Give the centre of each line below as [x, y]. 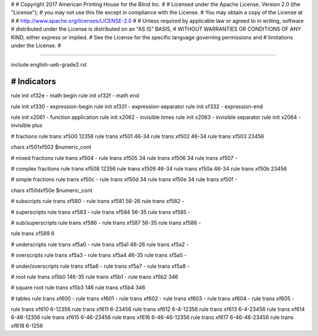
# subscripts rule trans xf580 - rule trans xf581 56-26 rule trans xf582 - [98, 201]
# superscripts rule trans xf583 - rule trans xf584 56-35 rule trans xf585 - [101, 212]
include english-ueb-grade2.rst [49, 65]
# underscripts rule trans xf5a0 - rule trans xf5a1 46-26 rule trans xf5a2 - [100, 244]
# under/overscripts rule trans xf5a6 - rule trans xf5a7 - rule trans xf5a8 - [100, 266]
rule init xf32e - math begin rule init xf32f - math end [75, 96]
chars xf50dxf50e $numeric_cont [52, 190]
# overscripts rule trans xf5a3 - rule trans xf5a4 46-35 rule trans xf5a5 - [99, 255]
